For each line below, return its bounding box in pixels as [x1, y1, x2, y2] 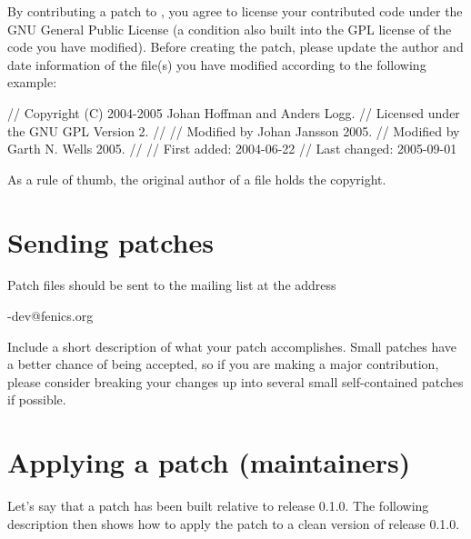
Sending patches [7, 223, 214, 260]
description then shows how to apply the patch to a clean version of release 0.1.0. [7, 514, 460, 533]
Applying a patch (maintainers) [7, 444, 411, 481]
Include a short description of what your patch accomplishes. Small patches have [7, 336, 456, 355]
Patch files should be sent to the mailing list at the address [7, 275, 336, 294]
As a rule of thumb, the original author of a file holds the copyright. [7, 169, 386, 188]
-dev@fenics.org [7, 306, 94, 325]
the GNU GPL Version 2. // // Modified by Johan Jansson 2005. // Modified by [7, 121, 460, 140]
